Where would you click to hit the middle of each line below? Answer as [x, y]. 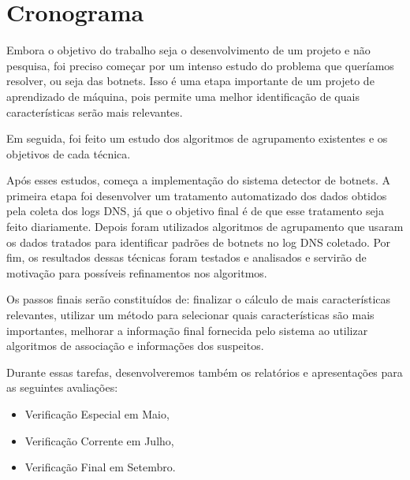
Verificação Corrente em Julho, [99, 440]
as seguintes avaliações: [62, 387]
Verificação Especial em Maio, [97, 414]
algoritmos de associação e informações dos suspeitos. [135, 346]
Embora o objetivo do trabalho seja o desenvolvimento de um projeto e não [188, 50]
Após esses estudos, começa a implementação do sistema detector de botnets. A [199, 180]
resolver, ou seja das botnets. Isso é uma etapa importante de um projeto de [190, 81]
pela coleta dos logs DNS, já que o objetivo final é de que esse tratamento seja [195, 211]
